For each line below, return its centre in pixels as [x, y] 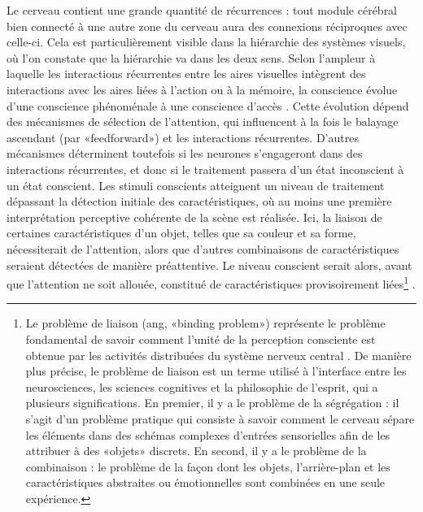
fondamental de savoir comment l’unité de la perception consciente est [201, 338]
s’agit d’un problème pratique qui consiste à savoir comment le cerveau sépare [220, 418]
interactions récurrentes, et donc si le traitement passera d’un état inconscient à [205, 169]
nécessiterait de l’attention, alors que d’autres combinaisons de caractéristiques [203, 248]
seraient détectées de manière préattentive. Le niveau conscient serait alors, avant [209, 265]
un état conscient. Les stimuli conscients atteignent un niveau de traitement [196, 185]
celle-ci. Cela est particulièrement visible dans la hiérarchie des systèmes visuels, [206, 42]
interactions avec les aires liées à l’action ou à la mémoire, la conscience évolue [202, 89]
